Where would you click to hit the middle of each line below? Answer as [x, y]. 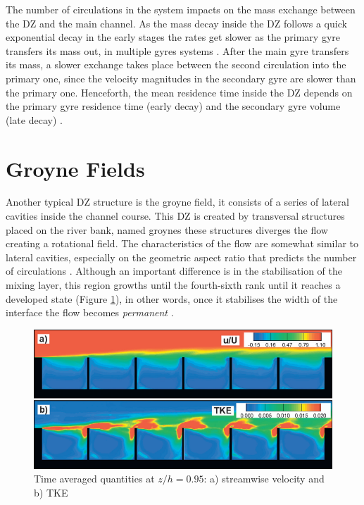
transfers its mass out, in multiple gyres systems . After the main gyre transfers [177, 50]
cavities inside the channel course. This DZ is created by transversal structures [175, 216]
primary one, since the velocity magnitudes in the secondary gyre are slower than [181, 78]
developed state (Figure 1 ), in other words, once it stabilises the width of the [172, 298]
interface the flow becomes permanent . [90, 312]
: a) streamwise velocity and [264, 479]
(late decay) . [34, 119]
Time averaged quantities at [94, 479]
